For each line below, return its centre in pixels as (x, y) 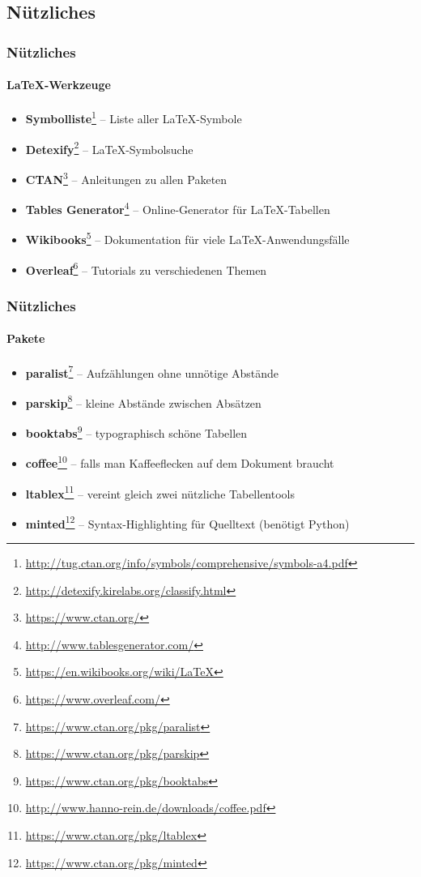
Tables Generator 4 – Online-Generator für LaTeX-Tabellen (178, 208)
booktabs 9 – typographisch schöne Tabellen (136, 432)
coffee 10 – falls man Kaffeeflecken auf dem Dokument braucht (180, 462)
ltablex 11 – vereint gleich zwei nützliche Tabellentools (160, 492)
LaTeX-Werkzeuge (59, 85)
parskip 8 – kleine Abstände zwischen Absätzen (143, 401)
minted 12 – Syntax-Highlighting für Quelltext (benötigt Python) (187, 522)
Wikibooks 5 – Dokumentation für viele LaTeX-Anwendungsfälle (187, 238)
